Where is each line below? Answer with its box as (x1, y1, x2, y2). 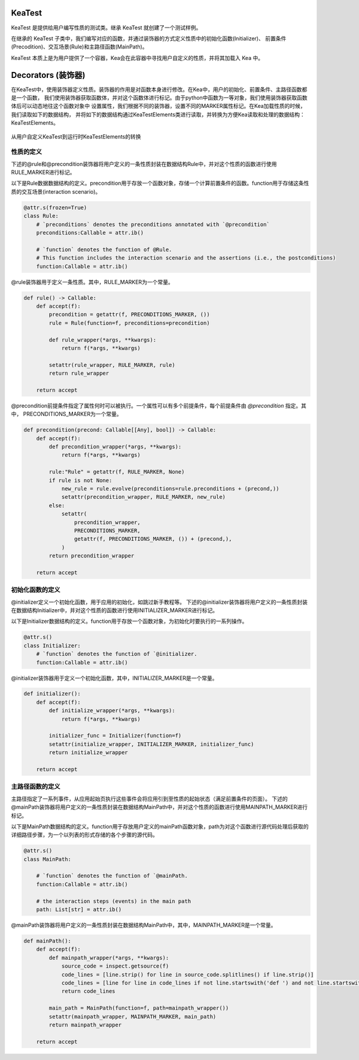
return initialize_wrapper (48, 749, 128, 756)
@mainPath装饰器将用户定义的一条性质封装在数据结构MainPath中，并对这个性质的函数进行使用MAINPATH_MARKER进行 (11, 803, 308, 811)
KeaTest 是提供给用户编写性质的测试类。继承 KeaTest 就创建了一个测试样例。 (11, 24, 202, 31)
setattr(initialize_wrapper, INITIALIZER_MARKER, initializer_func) (48, 740, 254, 748)
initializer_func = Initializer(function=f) (48, 732, 182, 739)
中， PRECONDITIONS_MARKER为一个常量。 (11, 411, 122, 418)
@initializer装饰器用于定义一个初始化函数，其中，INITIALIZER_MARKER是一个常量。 (11, 674, 218, 682)
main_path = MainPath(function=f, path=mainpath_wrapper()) (48, 1005, 229, 1011)
